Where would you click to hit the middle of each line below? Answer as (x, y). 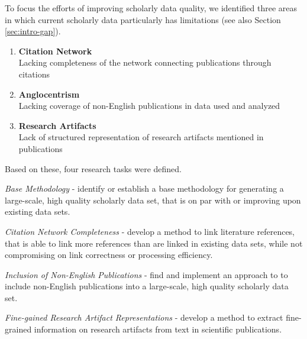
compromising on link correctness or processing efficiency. (109, 255)
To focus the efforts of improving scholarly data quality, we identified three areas (151, 8)
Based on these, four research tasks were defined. (93, 168)
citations (34, 74)
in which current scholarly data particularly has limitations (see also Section (143, 19)
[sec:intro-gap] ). (33, 31)
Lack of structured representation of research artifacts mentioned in (141, 137)
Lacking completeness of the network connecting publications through (145, 62)
